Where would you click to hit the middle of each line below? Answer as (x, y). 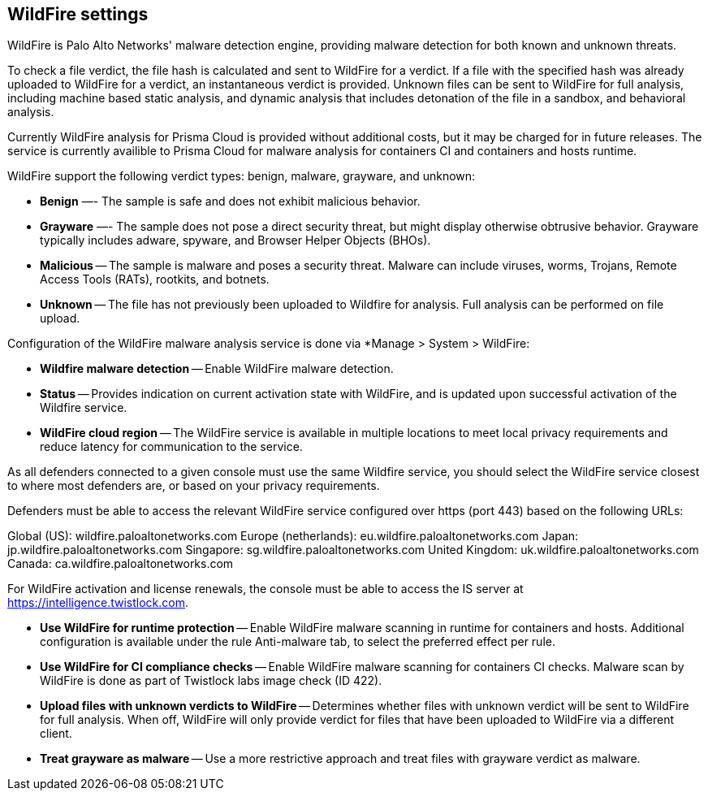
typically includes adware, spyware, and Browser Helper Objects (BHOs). (235, 240)
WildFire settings (78, 14)
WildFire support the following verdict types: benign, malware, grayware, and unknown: (242, 176)
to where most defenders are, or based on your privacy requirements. (194, 486)
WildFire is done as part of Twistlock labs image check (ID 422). (211, 681)
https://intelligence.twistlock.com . (98, 603)
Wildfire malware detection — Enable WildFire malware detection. (217, 369)
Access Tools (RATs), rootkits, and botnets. (155, 279)
